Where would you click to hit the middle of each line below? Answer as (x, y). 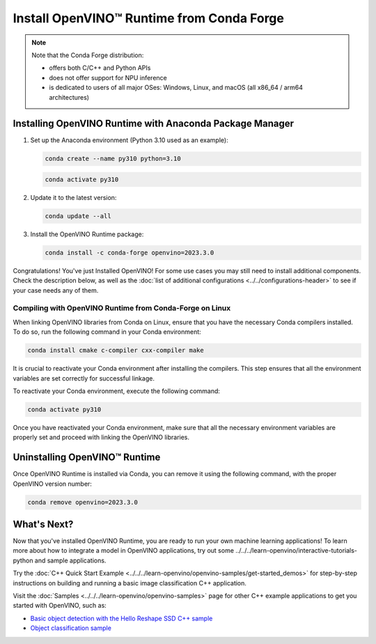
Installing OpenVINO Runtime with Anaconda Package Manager (154, 124)
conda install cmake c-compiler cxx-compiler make (116, 351)
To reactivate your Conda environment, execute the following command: (117, 391)
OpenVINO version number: (52, 484)
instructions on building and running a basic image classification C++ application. (130, 583)
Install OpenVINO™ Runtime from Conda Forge (149, 18)
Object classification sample (71, 628)
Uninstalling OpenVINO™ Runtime (87, 458)
